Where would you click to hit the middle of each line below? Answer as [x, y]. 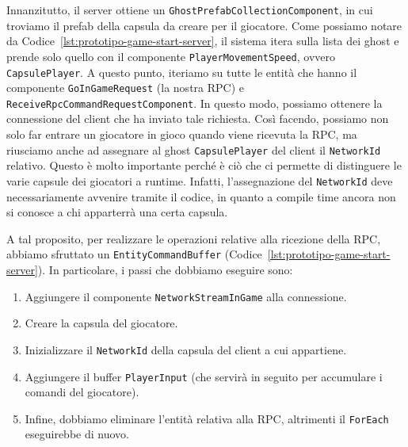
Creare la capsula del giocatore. [101, 323]
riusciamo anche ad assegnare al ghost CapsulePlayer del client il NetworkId [194, 149]
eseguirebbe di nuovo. [77, 434]
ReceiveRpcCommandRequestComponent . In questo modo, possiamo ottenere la [194, 103]
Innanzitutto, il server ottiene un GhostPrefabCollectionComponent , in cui [190, 10]
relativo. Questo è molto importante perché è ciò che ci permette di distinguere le [204, 165]
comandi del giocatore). [82, 392]
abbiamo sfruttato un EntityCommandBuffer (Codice [134, 254]
